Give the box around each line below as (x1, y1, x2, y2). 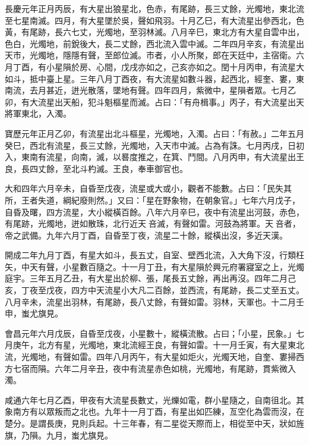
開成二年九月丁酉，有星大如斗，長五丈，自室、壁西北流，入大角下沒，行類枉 (5, 249, 304, 261)
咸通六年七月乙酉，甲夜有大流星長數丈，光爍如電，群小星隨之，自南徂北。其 (5, 393, 304, 406)
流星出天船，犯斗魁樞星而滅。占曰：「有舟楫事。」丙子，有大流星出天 (37, 95, 304, 108)
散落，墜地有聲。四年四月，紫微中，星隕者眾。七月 (87, 84, 288, 96)
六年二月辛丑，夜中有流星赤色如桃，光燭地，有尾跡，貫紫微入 (54, 362, 296, 374)
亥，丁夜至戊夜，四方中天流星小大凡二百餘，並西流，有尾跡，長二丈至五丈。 (5, 284, 304, 296)
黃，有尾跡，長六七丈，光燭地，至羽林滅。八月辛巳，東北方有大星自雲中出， (5, 26, 304, 38)
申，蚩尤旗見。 (5, 307, 63, 319)
